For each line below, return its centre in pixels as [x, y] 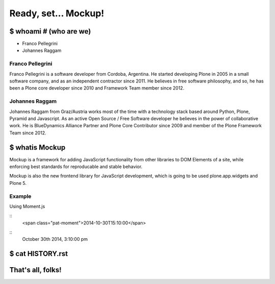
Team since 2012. [28, 133]
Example [20, 196]
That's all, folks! [36, 270]
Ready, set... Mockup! [57, 13]
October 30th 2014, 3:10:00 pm [55, 239]
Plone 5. [18, 183]
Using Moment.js [27, 206]
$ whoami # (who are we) [50, 31]
